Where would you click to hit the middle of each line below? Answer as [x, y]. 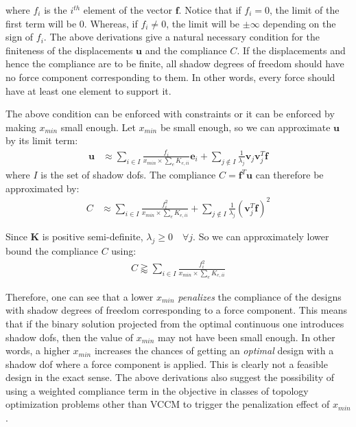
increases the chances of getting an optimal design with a [214, 350]
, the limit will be [203, 23]
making [21, 127]
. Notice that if [210, 10]
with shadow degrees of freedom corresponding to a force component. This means [176, 310]
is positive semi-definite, [93, 236]
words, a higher [38, 350]
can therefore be [289, 175]
